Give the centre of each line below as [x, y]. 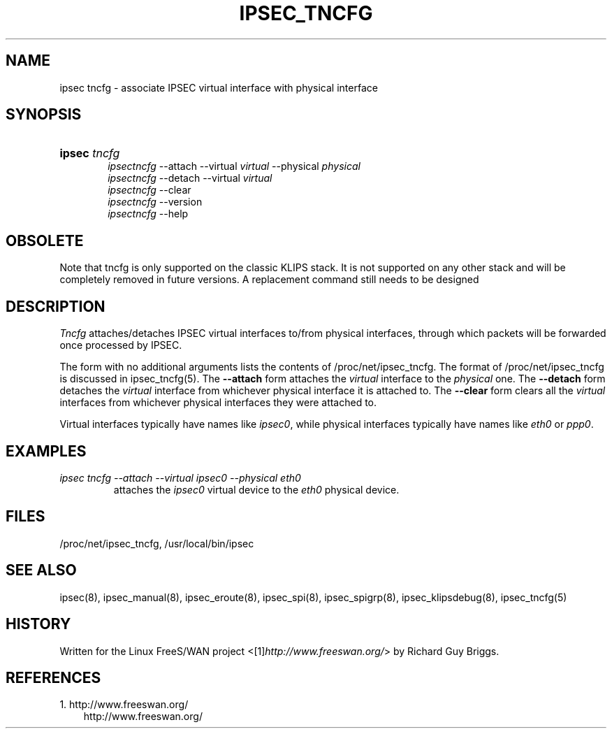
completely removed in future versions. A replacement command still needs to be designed [269, 280]
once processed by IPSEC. [121, 345]
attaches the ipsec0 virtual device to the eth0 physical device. [256, 489]
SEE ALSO [41, 570]
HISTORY [38, 624]
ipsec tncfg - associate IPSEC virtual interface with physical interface [219, 87]
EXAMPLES [46, 451]
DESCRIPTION [56, 306]
